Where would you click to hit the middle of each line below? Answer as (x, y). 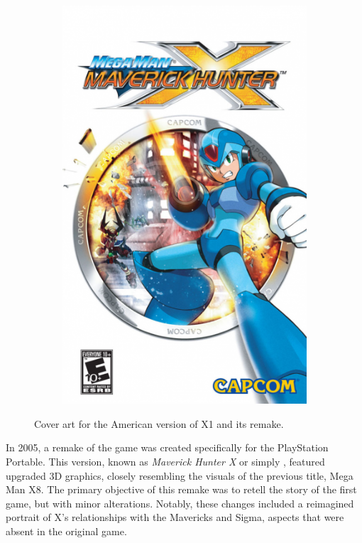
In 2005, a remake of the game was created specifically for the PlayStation (167, 447)
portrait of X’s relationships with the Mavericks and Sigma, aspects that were (175, 517)
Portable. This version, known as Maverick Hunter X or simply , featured (165, 461)
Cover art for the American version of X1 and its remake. (159, 423)
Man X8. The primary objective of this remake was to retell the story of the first (181, 489)
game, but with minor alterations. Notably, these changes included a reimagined (180, 503)
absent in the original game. (66, 531)
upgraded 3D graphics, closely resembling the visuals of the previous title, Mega (180, 475)
